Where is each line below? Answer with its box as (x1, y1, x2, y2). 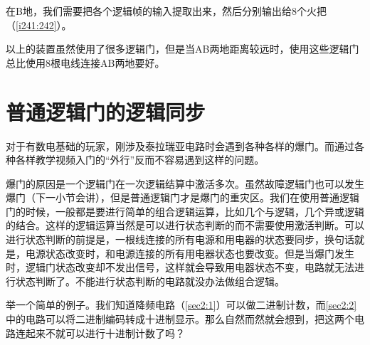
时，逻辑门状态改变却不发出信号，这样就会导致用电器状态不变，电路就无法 (6, 260, 354, 275)
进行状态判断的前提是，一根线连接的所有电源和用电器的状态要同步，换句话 (6, 232, 354, 247)
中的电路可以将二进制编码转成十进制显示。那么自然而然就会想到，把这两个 (6, 312, 354, 327)
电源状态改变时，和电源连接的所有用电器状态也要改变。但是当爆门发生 (25, 245, 354, 260)
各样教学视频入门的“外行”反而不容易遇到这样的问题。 (15, 152, 265, 167)
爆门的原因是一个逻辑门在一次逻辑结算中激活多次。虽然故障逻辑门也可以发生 (6, 176, 364, 191)
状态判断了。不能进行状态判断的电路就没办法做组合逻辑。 (15, 273, 285, 288)
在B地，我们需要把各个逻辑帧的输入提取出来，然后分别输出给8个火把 (6, 4, 327, 18)
